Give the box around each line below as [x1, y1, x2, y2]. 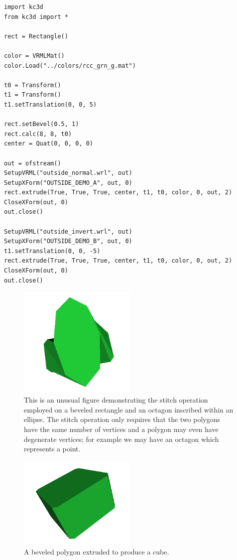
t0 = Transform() [4, 81, 61, 89]
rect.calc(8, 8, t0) [4, 130, 72, 138]
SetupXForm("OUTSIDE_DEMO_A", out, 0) [4, 179, 132, 186]
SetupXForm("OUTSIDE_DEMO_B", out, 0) [4, 238, 132, 245]
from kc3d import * [4, 13, 68, 20]
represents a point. [24, 443, 81, 454]
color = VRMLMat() [4, 52, 65, 59]
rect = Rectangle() [4, 32, 68, 40]
